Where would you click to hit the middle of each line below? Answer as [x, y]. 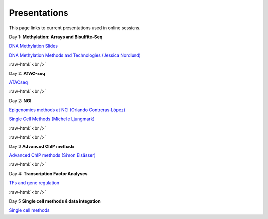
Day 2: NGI [20, 101]
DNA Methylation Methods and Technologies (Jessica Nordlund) [75, 55]
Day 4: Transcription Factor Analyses [48, 173]
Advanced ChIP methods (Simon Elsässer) [53, 155]
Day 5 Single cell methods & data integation [55, 201]
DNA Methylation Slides [33, 46]
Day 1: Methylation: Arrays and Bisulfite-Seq [56, 37]
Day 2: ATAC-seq [27, 73]
